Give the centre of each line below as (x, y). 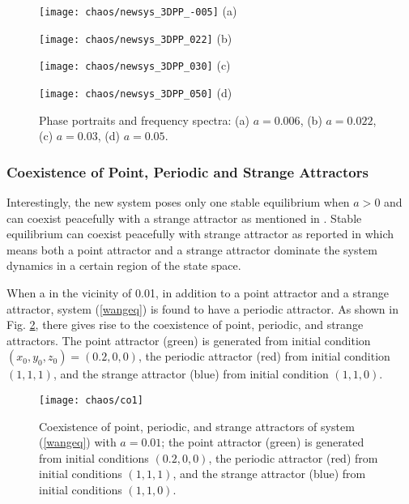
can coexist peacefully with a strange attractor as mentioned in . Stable (184, 218)
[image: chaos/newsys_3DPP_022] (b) (136, 38)
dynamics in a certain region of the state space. (124, 265)
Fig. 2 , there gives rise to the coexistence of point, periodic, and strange (185, 325)
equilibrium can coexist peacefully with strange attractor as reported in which (200, 234)
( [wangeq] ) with (78, 442)
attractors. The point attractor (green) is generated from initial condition (189, 340)
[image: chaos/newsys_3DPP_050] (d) (136, 92)
